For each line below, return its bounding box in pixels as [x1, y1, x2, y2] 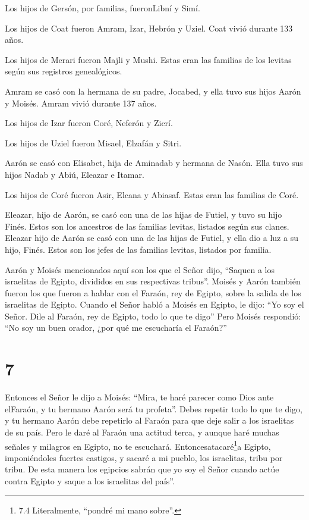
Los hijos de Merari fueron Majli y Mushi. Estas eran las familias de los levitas [5, 53, 292, 65]
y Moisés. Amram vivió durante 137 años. [5, 96, 157, 109]
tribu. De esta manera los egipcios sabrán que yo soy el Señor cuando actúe [5, 463, 279, 475]
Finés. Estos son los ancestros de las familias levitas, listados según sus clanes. [5, 220, 289, 232]
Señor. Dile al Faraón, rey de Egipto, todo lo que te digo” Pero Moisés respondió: [5, 309, 301, 322]
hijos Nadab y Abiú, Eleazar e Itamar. [5, 168, 144, 180]
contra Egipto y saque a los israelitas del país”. [5, 475, 175, 487]
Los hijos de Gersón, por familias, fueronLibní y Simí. [5, 2, 200, 14]
